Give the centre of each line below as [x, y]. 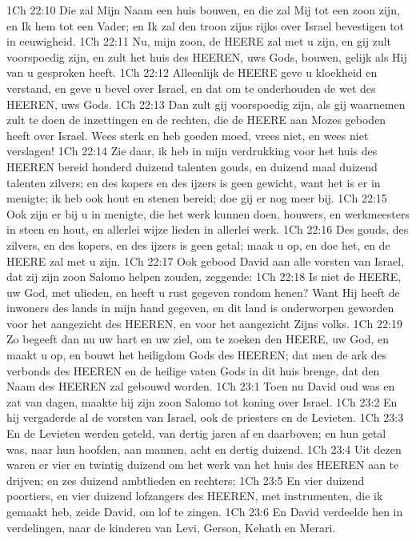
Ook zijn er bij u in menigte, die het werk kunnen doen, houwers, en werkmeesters [208, 213]
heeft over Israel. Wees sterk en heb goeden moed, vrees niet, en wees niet [188, 135]
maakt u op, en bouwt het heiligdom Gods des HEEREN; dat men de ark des [197, 355]
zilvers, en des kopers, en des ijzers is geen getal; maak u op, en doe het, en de [198, 244]
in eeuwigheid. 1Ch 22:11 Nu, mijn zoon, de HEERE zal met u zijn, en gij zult [199, 41]
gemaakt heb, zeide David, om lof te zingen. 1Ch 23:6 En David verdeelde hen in [205, 511]
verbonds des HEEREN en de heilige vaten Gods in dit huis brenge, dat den [193, 370]
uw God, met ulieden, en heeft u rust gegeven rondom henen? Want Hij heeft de [203, 292]
